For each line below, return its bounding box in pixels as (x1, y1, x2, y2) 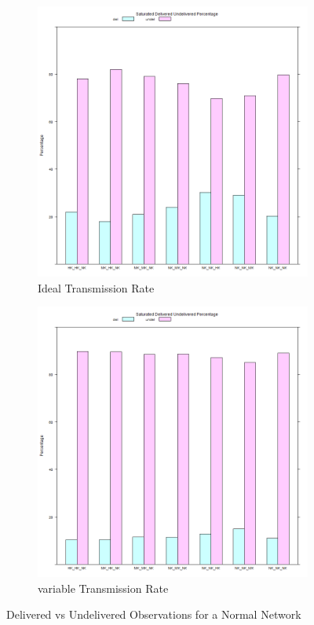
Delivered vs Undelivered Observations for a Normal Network (6, 606, 301, 623)
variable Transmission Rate (38, 579, 169, 596)
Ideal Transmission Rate (38, 279, 155, 296)
